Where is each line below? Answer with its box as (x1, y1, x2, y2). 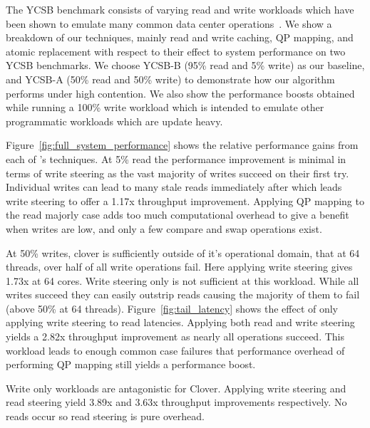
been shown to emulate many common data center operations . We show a (6, 16, 332, 31)
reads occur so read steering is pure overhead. (6, 409, 205, 424)
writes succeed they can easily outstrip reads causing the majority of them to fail (6, 287, 360, 302)
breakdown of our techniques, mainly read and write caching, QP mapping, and (6, 30, 354, 45)
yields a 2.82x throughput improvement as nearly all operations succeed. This (6, 329, 344, 344)
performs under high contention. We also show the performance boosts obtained (6, 85, 355, 100)
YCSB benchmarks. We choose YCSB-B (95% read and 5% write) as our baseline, (6, 58, 365, 73)
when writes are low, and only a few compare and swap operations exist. (6, 221, 322, 236)
